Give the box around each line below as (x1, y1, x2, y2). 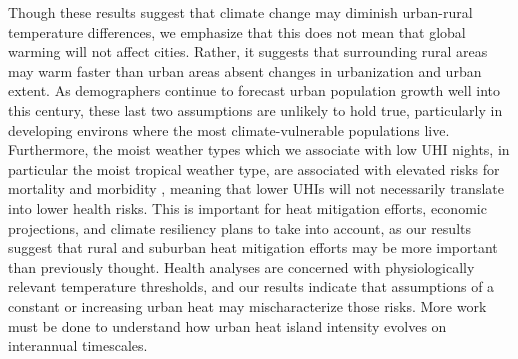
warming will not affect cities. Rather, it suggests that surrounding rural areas (8, 41, 488, 62)
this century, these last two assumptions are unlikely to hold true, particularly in (8, 99, 503, 120)
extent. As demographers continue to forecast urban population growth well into (8, 80, 500, 101)
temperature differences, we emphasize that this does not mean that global (8, 21, 466, 42)
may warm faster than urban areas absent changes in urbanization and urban (8, 60, 482, 81)
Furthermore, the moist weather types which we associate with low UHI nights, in (8, 139, 510, 160)
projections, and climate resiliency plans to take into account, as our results (8, 217, 471, 238)
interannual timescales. (8, 335, 148, 356)
